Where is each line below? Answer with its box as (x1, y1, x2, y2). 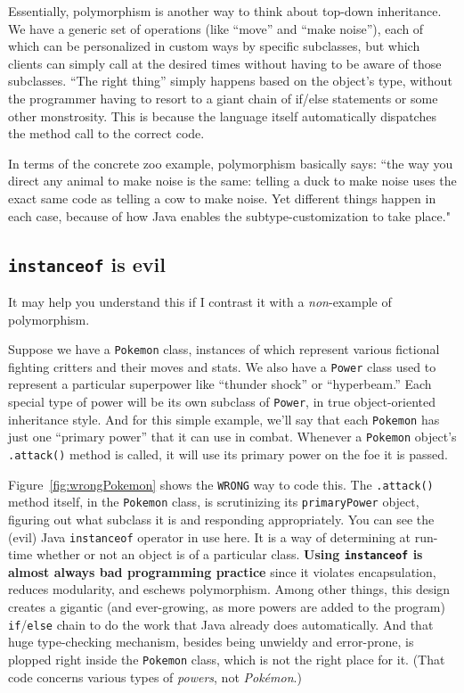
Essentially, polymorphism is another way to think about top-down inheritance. (8, 2, 442, 20)
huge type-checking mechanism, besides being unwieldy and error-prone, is (8, 632, 414, 651)
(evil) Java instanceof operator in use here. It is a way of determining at (8, 527, 411, 546)
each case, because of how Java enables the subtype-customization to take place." (8, 206, 451, 225)
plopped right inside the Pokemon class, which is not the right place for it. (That (8, 649, 445, 668)
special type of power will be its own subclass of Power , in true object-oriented (8, 392, 436, 410)
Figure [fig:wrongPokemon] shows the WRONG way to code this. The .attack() (8, 474, 434, 493)
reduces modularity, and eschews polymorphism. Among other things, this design (8, 580, 451, 598)
